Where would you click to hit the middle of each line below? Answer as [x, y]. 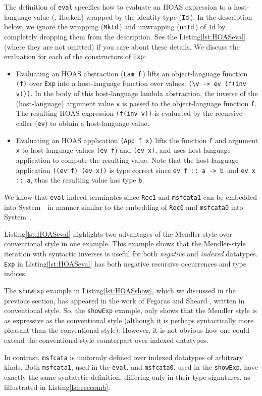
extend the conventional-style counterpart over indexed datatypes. [106, 340]
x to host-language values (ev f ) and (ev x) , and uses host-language [123, 150]
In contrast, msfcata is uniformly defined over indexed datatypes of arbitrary [124, 357]
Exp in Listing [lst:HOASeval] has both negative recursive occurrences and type [125, 263]
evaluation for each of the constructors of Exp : [75, 56]
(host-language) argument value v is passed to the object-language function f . [136, 103]
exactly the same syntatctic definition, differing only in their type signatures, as [127, 377]
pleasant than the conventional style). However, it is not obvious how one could [127, 330]
